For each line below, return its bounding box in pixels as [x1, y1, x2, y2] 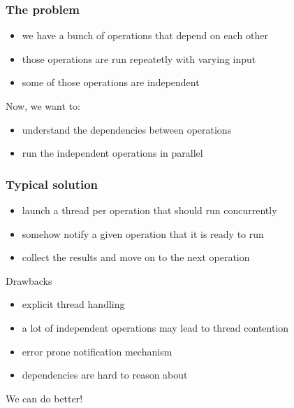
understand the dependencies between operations [22, 122, 232, 136]
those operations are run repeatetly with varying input [22, 51, 256, 66]
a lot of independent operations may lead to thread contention [22, 320, 289, 335]
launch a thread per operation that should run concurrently [22, 203, 277, 217]
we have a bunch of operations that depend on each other [22, 28, 268, 43]
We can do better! [6, 391, 83, 405]
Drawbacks [6, 273, 52, 288]
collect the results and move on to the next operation [22, 250, 250, 265]
